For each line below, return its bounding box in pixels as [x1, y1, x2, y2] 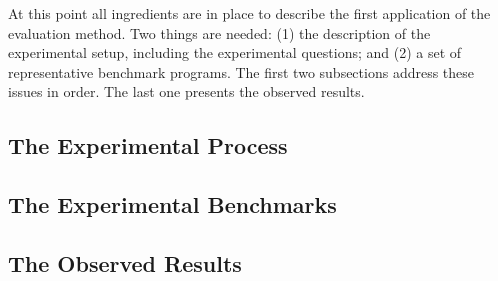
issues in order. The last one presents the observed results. [8, 81, 365, 102]
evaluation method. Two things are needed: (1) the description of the [8, 22, 431, 43]
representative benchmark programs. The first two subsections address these [8, 61, 475, 82]
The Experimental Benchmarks [8, 189, 337, 220]
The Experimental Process [8, 130, 288, 161]
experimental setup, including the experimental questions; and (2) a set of [8, 42, 462, 63]
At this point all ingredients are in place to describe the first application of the [8, 3, 491, 23]
